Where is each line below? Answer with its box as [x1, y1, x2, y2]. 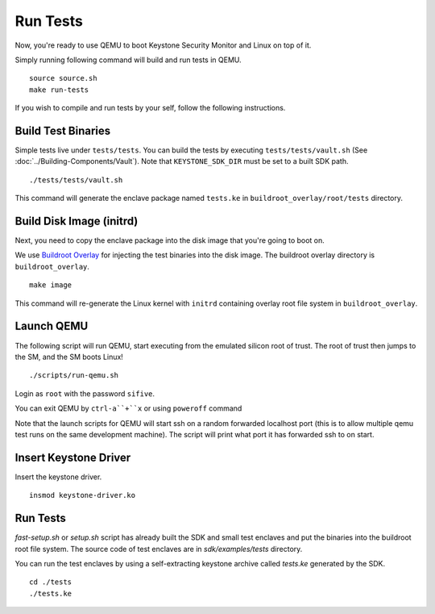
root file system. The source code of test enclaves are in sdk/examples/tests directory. [14, 544, 303, 553]
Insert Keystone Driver [14, 450, 131, 464]
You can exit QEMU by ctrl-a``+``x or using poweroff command [14, 403, 242, 413]
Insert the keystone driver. [14, 472, 102, 482]
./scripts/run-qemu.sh [29, 371, 119, 380]
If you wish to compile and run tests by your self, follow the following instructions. [14, 103, 286, 113]
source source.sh [29, 73, 97, 83]
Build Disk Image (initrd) [14, 215, 139, 228]
